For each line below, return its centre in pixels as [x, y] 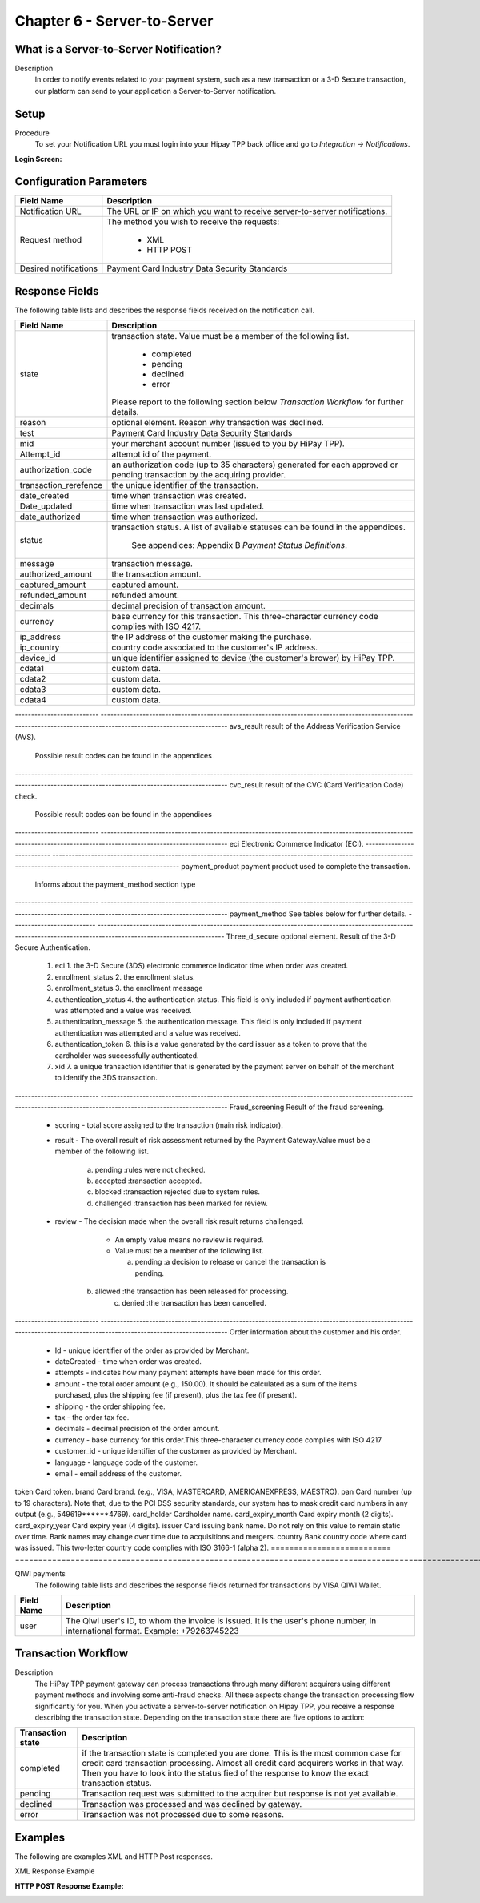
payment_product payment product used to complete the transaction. [296, 866]
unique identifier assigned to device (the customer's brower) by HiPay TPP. [253, 658]
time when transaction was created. [179, 496]
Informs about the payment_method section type [115, 884]
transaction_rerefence [61, 485]
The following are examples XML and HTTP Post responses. [114, 1856]
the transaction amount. [156, 574]
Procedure [32, 133]
